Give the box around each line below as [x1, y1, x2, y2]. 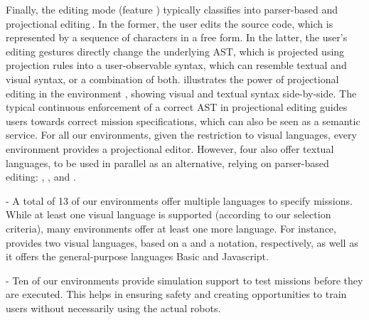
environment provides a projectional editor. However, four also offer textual [6, 141, 334, 156]
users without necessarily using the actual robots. [6, 300, 221, 315]
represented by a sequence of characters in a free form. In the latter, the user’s [6, 30, 348, 45]
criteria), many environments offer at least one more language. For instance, [6, 220, 336, 235]
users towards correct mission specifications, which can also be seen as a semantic [6, 113, 360, 128]
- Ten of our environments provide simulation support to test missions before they [6, 272, 363, 287]
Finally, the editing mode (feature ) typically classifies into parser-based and [6, 2, 338, 16]
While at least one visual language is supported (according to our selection [6, 207, 331, 222]
